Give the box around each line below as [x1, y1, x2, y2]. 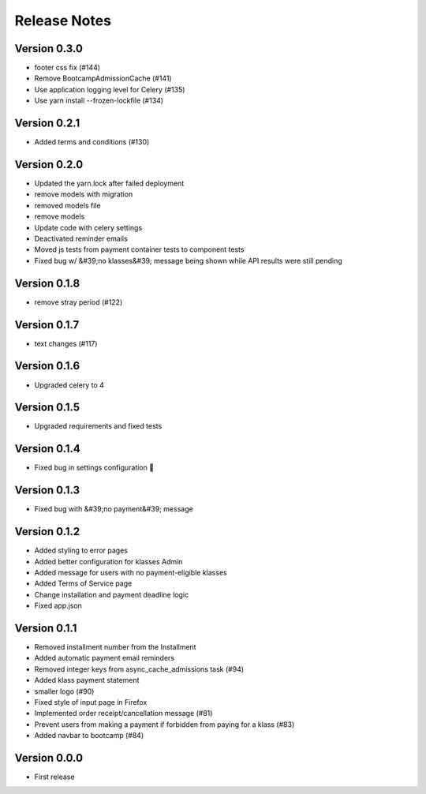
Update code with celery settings [34, 223, 143, 232]
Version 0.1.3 [14, 484, 80, 497]
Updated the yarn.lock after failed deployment [34, 178, 185, 189]
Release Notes [14, 12, 112, 29]
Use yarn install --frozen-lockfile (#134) [34, 96, 164, 106]
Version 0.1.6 [14, 359, 80, 373]
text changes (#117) [34, 339, 98, 348]
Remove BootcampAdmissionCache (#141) [34, 73, 173, 83]
